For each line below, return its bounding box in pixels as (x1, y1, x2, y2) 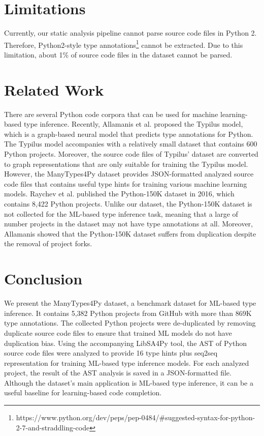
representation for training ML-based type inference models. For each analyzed (4, 357, 249, 368)
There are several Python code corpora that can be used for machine (4, 108, 218, 119)
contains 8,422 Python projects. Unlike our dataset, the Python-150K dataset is (4, 198, 252, 209)
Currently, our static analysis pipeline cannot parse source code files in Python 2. (4, 27, 257, 38)
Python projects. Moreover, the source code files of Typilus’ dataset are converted (4, 149, 258, 159)
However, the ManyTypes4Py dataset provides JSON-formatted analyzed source (4, 168, 254, 179)
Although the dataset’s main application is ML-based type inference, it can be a (4, 377, 253, 388)
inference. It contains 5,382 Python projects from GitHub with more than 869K (4, 307, 252, 318)
